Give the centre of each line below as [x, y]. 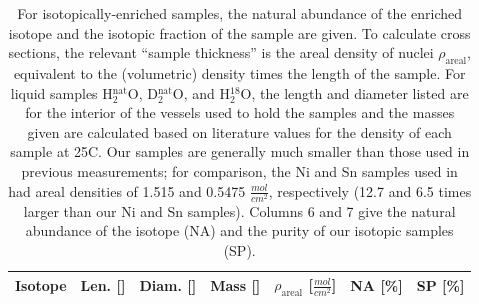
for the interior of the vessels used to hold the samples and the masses [240, 112]
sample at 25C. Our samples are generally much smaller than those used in [240, 151]
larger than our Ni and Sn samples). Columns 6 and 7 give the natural [239, 210]
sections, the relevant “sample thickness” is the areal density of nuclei [221, 52]
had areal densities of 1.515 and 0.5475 [127, 190]
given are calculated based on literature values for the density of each [239, 131]
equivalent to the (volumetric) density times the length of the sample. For [239, 72]
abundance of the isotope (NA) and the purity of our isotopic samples [239, 230]
